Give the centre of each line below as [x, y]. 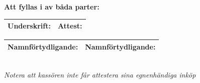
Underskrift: [29, 26]
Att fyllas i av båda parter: [52, 6]
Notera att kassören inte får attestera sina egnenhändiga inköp [100, 75]
